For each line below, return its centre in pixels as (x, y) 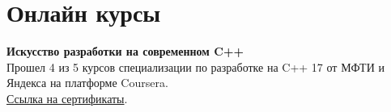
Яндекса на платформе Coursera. (87, 83)
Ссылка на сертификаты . (67, 98)
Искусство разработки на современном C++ (125, 51)
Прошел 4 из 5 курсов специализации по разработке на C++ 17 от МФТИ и (195, 66)
